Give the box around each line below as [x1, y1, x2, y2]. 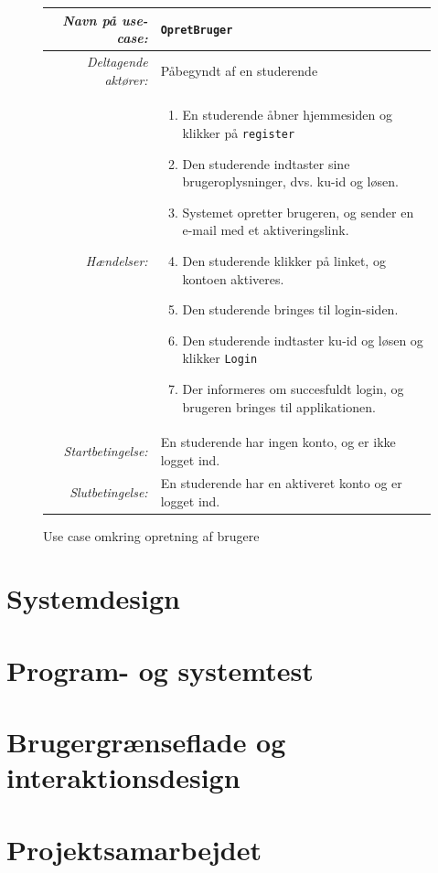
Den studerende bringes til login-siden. [182, 300, 399, 319]
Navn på [62, 10, 117, 29]
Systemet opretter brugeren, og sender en [182, 202, 414, 221]
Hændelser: [85, 251, 148, 270]
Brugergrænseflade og [6, 723, 286, 761]
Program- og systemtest [6, 651, 314, 688]
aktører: [104, 69, 148, 89]
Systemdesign [6, 580, 180, 617]
